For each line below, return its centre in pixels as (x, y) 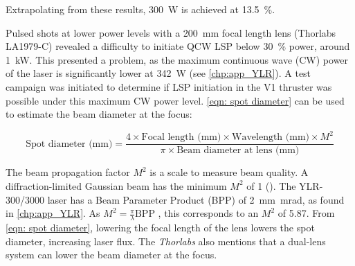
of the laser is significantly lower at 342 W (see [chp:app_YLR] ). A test (158, 73)
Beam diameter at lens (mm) (238, 151)
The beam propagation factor (68, 172)
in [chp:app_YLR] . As (53, 213)
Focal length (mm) (181, 138)
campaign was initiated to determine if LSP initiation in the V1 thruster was (169, 86)
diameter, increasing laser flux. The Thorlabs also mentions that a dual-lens (166, 241)
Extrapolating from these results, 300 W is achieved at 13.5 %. (140, 9)
